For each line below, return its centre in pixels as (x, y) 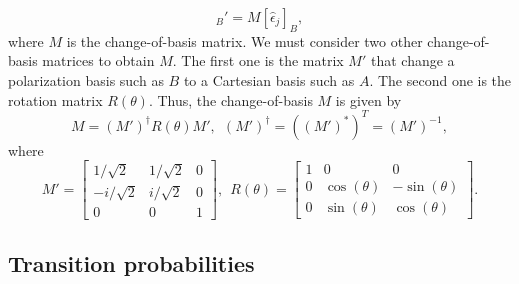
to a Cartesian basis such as (269, 79)
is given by (368, 99)
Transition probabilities (131, 263)
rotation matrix (55, 99)
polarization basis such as (86, 79)
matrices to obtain (98, 60)
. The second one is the (440, 79)
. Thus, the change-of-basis (230, 99)
